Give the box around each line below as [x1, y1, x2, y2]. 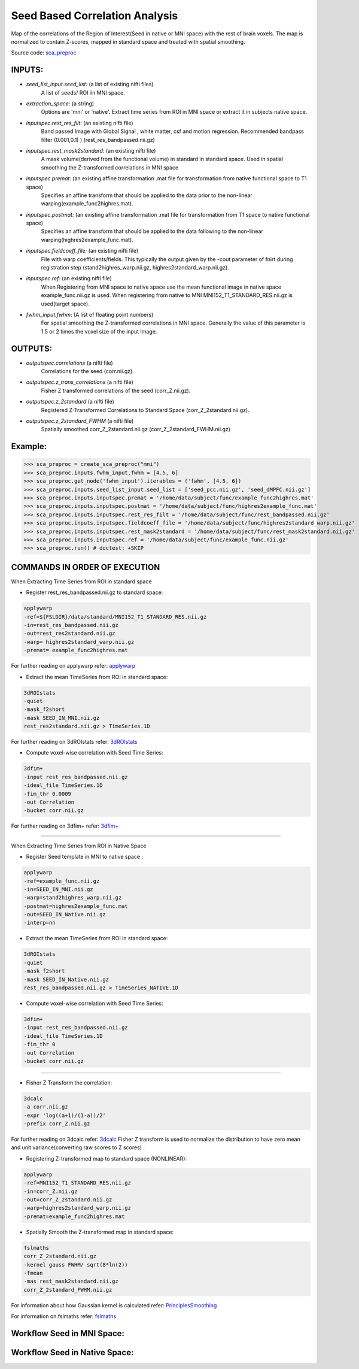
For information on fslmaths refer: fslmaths [11, 1313, 117, 1320]
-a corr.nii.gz [23, 1104, 68, 1110]
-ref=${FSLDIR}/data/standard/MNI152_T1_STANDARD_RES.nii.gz [23, 613, 207, 620]
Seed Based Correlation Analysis [11, 9, 178, 22]
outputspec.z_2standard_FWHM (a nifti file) [26, 417, 134, 425]
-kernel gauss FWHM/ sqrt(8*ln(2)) [23, 1261, 128, 1268]
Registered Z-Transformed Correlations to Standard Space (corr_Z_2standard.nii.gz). [41, 406, 250, 413]
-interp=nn [23, 919, 56, 926]
